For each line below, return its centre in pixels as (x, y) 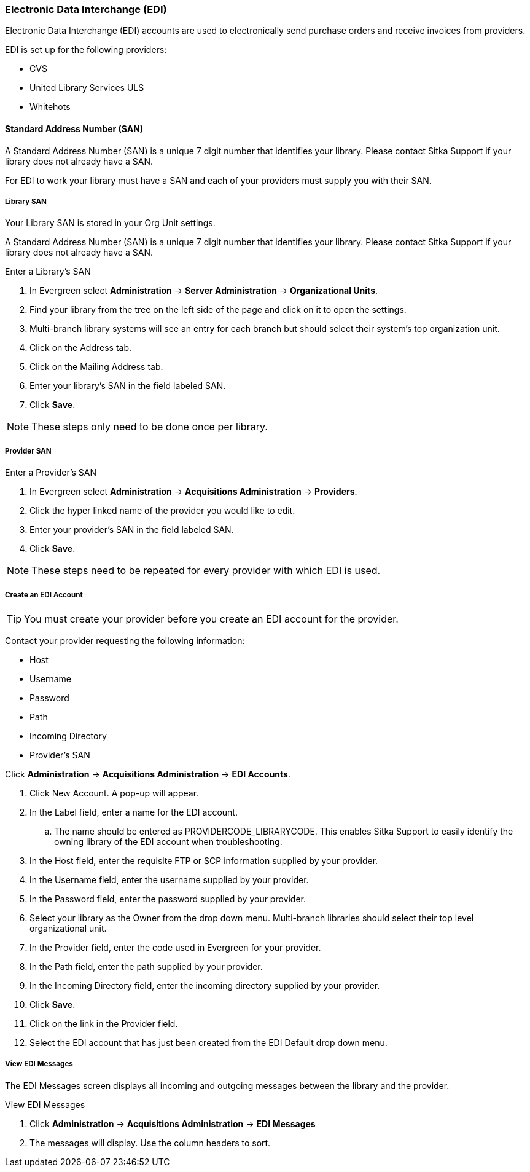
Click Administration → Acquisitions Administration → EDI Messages (173, 1123)
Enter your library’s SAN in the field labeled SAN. (128, 386)
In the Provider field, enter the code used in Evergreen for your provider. (175, 947)
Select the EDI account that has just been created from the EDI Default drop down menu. (208, 1042)
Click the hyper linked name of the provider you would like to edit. (162, 511)
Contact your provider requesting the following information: (125, 640)
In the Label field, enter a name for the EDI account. (134, 812)
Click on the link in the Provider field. (104, 1023)
